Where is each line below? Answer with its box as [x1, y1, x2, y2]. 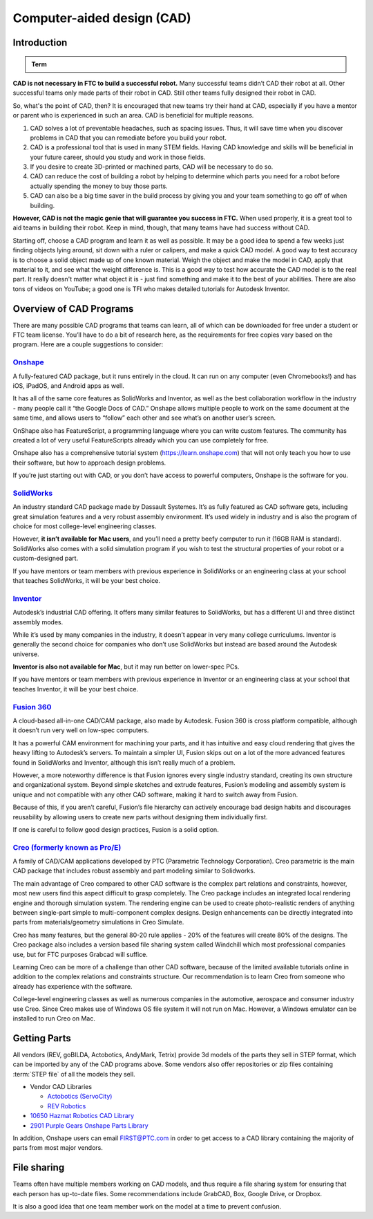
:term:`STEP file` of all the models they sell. [12, 1070, 135, 1078]
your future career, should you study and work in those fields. [30, 153, 206, 161]
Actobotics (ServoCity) [47, 1092, 113, 1101]
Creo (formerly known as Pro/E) [12, 842, 122, 852]
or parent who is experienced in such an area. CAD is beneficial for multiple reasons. [12, 111, 254, 120]
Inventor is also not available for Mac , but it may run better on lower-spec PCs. [12, 662, 240, 671]
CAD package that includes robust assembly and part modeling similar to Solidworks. [12, 866, 256, 875]
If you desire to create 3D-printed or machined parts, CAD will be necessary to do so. [30, 162, 274, 171]
